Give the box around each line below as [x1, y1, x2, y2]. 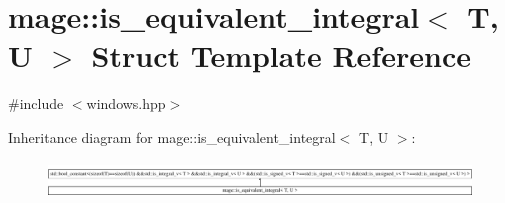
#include [8, 93, 64, 114]
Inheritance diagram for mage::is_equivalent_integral [8, 126, 336, 147]
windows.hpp [86, 93, 166, 114]
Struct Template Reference [91, 35, 471, 76]
